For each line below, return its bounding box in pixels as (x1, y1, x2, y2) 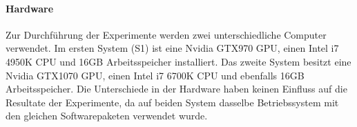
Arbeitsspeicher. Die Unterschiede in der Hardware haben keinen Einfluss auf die (6, 81, 347, 96)
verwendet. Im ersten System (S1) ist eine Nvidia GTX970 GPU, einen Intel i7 (6, 41, 339, 55)
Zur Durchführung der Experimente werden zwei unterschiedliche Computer (6, 27, 327, 41)
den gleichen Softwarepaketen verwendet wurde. (6, 108, 208, 123)
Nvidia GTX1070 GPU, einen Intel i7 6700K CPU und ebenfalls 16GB (6, 68, 305, 82)
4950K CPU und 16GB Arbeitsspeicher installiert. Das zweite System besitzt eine (6, 54, 351, 68)
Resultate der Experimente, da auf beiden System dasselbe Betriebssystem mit (6, 95, 339, 109)
